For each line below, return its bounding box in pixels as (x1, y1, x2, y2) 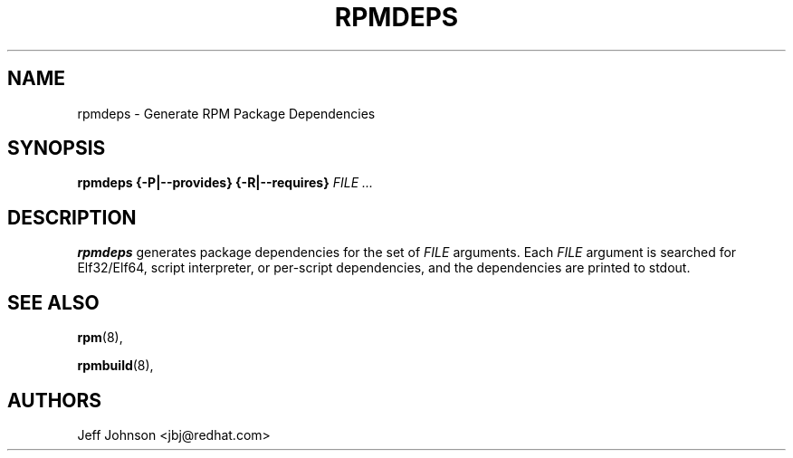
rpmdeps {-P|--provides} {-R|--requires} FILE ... (77, 175, 374, 191)
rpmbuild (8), (77, 358, 154, 374)
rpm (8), (77, 329, 123, 346)
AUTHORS (7, 388, 102, 412)
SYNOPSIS (7, 137, 106, 160)
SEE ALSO (7, 291, 100, 314)
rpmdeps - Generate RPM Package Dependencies (77, 105, 376, 121)
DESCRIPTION (7, 205, 137, 229)
